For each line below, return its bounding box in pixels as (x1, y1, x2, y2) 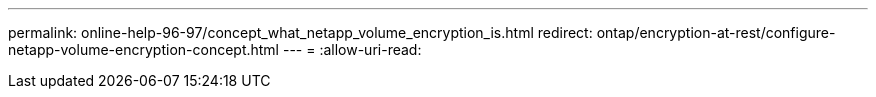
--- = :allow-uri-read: (282, 41, 422, 58)
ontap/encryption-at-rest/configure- (596, 24, 836, 41)
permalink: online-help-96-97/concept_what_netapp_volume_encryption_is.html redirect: (8, 24, 593, 41)
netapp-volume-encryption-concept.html (8, 41, 280, 58)
